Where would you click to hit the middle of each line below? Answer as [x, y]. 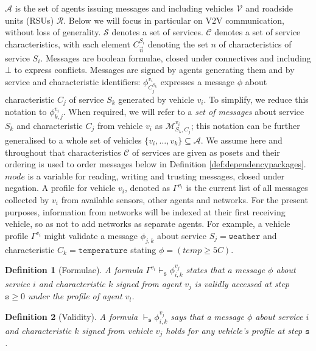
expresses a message [198, 81]
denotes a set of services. [157, 32]
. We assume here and [241, 140]
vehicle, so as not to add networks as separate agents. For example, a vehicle [148, 224]
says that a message [207, 316]
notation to [26, 112]
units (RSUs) [30, 20]
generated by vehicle [156, 99]
